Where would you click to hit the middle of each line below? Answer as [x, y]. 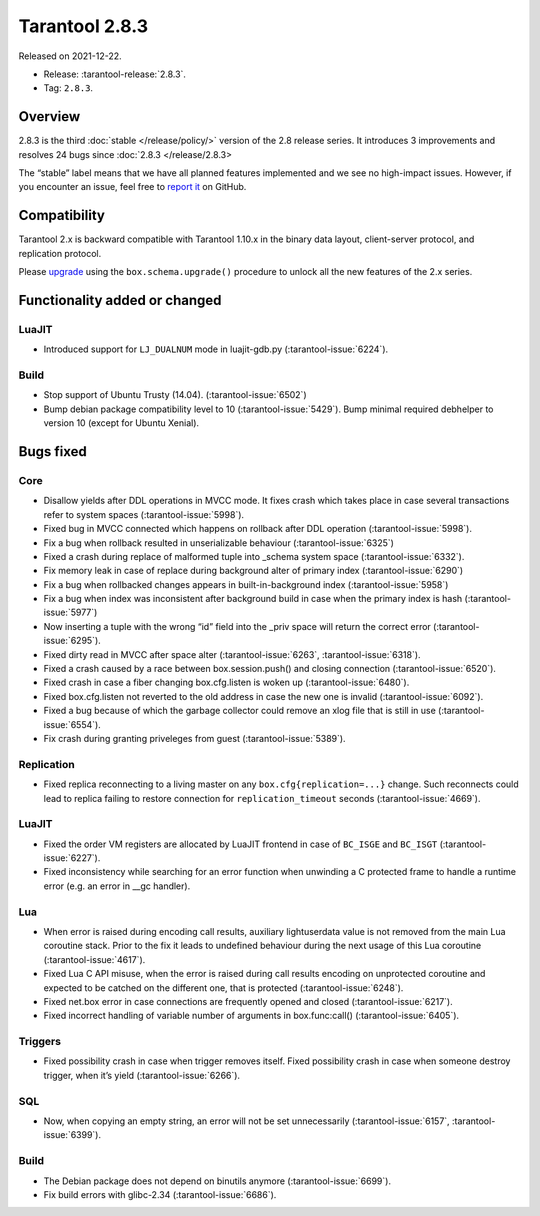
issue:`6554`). [72, 724]
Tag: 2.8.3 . [68, 88]
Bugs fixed [52, 451]
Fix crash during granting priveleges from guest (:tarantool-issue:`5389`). [194, 738]
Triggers [40, 1042]
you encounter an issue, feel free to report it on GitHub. [132, 187]
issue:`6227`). [72, 858]
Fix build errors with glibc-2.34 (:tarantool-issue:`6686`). [160, 1194]
